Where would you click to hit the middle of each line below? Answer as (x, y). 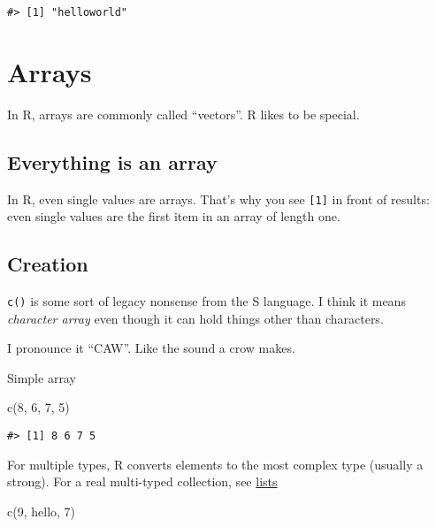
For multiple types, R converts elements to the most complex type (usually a (215, 464)
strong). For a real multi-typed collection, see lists (142, 481)
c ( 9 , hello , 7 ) (42, 511)
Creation (48, 264)
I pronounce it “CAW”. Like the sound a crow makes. (151, 348)
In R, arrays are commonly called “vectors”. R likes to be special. (184, 114)
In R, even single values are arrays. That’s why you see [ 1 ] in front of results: (218, 199)
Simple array (42, 377)
